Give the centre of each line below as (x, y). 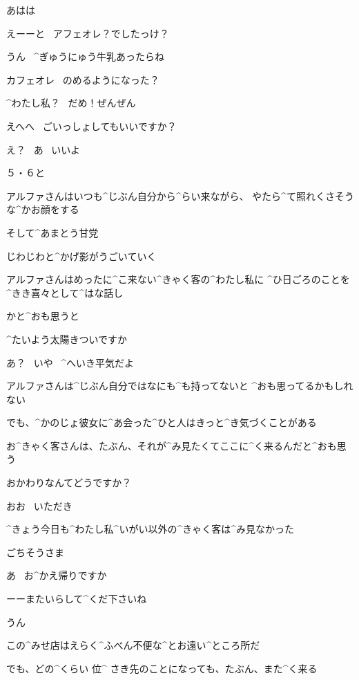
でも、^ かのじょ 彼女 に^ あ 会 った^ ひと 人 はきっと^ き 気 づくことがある (162, 422)
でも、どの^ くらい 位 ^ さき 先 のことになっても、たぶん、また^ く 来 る (162, 668)
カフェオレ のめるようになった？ (83, 79)
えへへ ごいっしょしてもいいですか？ (91, 126)
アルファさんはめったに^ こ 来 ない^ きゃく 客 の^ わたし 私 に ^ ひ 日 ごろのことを (178, 279)
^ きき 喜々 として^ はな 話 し (65, 292)
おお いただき (39, 505)
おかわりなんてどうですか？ (69, 483)
